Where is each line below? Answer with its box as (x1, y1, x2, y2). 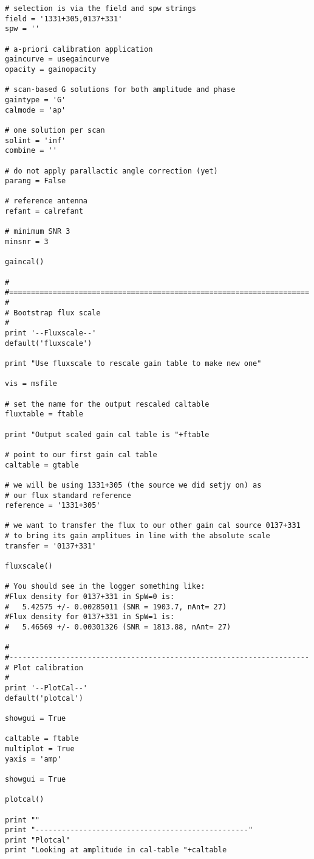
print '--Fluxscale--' (5, 329, 97, 337)
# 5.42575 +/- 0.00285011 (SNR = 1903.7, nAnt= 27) (5, 602, 227, 611)
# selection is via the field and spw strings (5, 4, 196, 13)
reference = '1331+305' (5, 501, 101, 510)
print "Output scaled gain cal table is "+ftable (5, 430, 210, 439)
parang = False (5, 177, 66, 186)
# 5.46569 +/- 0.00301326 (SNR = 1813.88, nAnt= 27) (5, 623, 231, 632)
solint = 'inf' (5, 136, 66, 145)
